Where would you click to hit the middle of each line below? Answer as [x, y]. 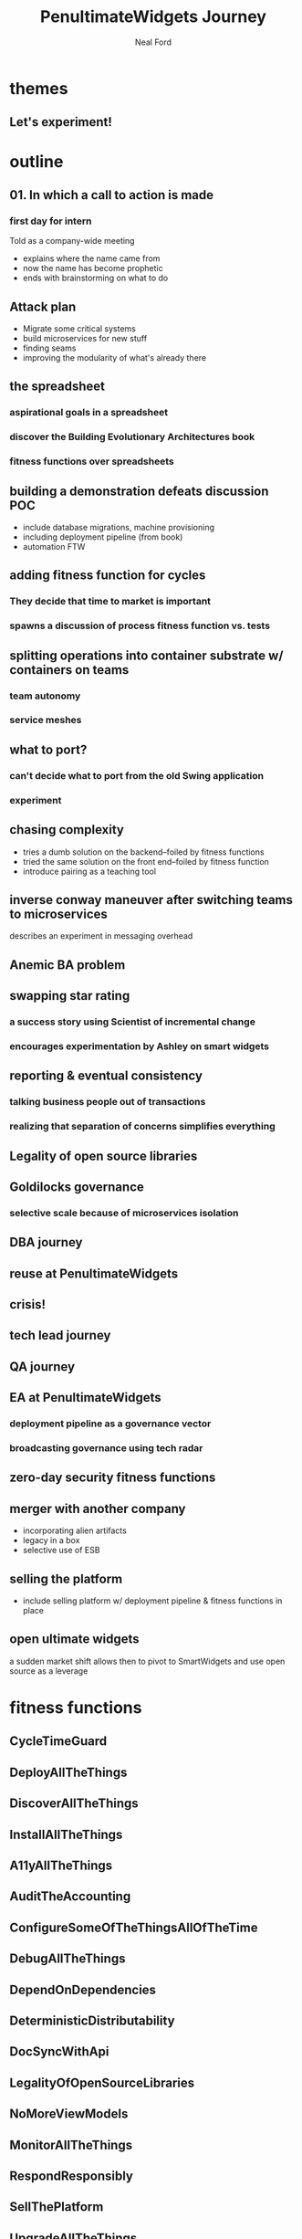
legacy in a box [51, 1540]
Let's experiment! [61, 122]
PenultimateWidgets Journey [153, 17]
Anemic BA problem [68, 965]
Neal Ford [153, 42]
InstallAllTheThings [66, 1834]
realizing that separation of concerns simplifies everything [142, 1127]
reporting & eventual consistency [106, 1076]
